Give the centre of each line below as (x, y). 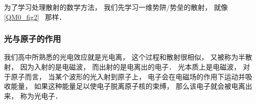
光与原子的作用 (33, 39)
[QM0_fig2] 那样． (35, 17)
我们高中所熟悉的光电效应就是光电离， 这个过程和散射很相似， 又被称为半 (125, 57)
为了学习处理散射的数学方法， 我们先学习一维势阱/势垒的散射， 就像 (116, 7)
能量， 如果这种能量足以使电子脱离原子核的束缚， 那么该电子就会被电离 (128, 86)
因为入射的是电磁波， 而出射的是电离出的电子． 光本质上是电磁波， (130, 67)
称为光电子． (41, 95)
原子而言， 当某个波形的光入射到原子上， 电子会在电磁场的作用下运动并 (128, 76)
